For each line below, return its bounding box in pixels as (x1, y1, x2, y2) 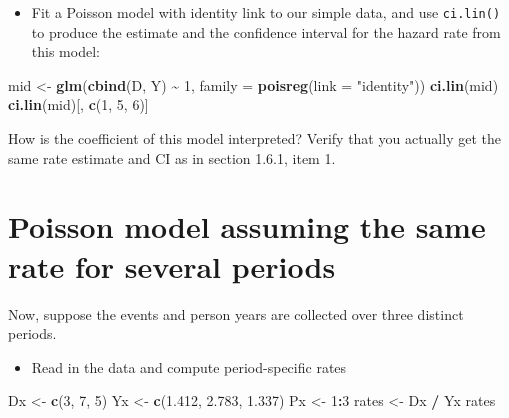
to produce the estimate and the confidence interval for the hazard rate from (31, 21, 501, 42)
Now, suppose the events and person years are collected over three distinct (8, 303, 464, 324)
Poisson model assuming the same (8, 206, 486, 247)
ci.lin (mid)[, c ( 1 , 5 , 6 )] (8, 94, 149, 115)
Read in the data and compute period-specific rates (31, 356, 347, 377)
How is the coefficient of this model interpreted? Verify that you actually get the (8, 128, 501, 149)
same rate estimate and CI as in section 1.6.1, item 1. (8, 147, 336, 168)
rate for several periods (8, 245, 336, 286)
